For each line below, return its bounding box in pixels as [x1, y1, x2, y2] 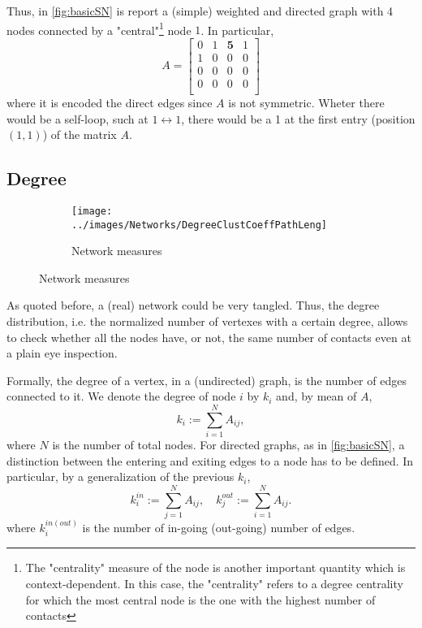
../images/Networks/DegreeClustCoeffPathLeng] [71, 219, 327, 231]
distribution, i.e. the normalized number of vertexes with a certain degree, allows [6, 313, 408, 330]
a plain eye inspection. [6, 344, 118, 362]
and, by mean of [276, 388, 357, 405]
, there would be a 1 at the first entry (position [181, 110, 416, 127]
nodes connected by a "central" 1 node [6, 19, 192, 38]
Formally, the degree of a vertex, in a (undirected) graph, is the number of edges [6, 371, 407, 388]
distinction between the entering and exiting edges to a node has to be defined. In [6, 452, 414, 469]
